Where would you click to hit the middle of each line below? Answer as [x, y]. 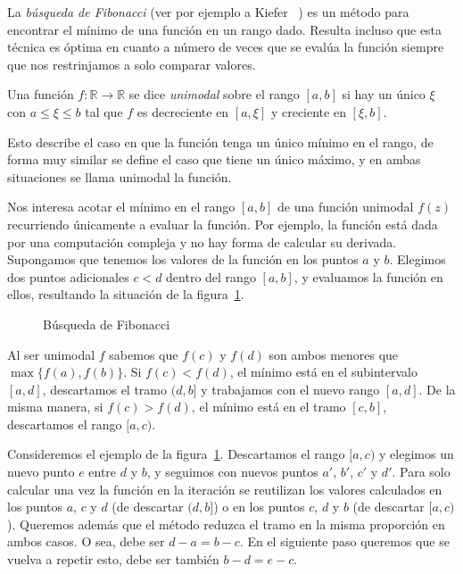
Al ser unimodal [51, 354]
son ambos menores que [334, 354]
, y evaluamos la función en [368, 276]
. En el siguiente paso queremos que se [344, 541]
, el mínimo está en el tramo [269, 407]
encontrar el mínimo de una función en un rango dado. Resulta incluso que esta [225, 29]
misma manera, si [55, 407]
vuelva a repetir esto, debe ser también [113, 559]
